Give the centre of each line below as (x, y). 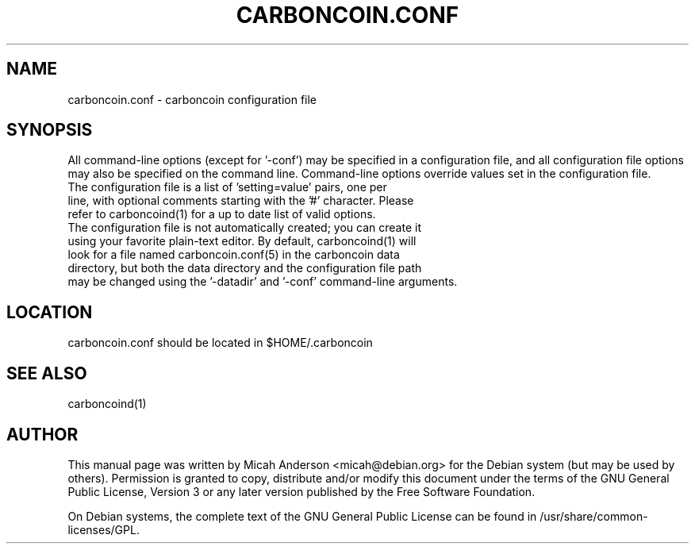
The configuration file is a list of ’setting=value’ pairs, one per (227, 187)
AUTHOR (42, 434)
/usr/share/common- (594, 516)
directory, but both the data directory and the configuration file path (245, 268)
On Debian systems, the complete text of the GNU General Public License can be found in (302, 516)
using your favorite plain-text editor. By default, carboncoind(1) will (242, 241)
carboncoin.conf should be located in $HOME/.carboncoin (220, 343)
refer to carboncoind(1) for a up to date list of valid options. (222, 214)
